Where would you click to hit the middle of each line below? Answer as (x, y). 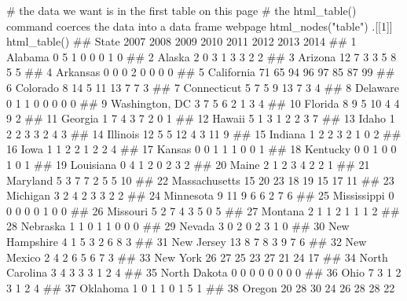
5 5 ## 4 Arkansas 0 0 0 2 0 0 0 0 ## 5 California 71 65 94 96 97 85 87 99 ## (201, 72)
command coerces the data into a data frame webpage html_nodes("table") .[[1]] (200, 26)
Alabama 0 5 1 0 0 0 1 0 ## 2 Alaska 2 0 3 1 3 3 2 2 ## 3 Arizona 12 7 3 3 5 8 (202, 56)
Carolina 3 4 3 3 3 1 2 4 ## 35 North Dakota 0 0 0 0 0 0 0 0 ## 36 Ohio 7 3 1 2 (204, 272)
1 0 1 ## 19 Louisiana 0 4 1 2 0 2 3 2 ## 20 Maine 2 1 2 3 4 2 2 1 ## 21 (188, 164)
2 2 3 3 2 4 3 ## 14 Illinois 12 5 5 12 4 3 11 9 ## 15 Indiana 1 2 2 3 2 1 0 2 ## (204, 133)
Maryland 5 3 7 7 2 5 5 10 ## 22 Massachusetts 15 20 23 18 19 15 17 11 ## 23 (200, 180)
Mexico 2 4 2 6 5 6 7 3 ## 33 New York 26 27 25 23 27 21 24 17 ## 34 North (197, 257)
